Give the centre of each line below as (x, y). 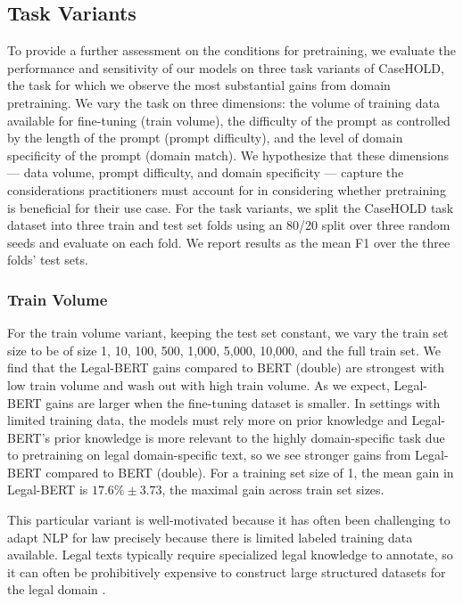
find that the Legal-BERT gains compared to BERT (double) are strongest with (226, 367)
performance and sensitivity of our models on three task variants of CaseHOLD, (226, 67)
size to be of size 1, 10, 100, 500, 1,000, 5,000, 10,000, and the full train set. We (224, 350)
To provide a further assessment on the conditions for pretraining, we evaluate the (232, 50)
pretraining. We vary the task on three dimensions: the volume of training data (224, 102)
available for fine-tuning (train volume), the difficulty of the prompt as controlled (229, 120)
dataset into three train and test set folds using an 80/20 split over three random (229, 225)
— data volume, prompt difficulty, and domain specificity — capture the (206, 172)
